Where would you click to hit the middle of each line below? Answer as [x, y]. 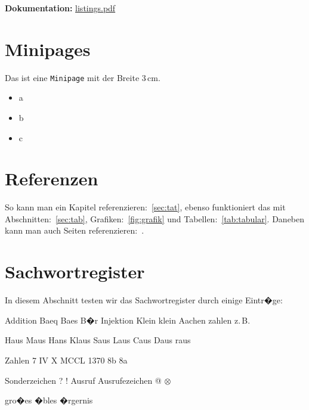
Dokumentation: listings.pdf [60, 8]
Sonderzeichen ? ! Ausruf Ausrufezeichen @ [83, 380]
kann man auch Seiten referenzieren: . [75, 230]
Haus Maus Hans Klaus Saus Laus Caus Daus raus [98, 340]
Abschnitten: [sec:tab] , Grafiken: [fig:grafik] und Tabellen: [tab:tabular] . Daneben [155, 218]
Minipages [48, 49]
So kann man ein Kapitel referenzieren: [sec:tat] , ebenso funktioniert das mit [145, 207]
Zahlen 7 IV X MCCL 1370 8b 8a [66, 360]
